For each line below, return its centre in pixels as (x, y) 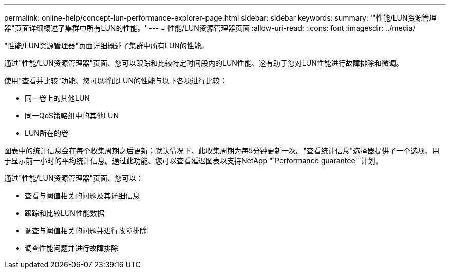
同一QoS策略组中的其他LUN (72, 115)
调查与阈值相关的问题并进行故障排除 (86, 231)
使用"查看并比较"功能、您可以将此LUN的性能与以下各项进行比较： (116, 80)
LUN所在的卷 (46, 133)
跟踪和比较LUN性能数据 (64, 213)
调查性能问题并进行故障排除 (71, 248)
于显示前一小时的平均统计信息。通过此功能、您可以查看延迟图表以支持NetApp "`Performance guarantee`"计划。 (193, 161)
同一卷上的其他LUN (57, 98)
